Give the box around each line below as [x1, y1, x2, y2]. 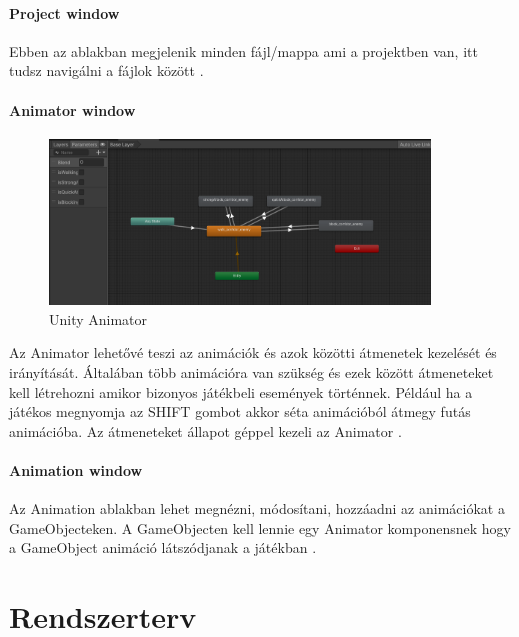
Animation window [9, 459, 143, 480]
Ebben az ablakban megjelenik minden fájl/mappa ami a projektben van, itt [9, 40, 478, 61]
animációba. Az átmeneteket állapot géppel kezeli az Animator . [9, 420, 402, 441]
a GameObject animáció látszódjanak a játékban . [9, 537, 317, 558]
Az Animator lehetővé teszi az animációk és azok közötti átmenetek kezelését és [9, 342, 497, 363]
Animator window [9, 99, 136, 120]
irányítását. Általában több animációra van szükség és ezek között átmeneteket [9, 361, 494, 382]
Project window [9, 2, 120, 23]
